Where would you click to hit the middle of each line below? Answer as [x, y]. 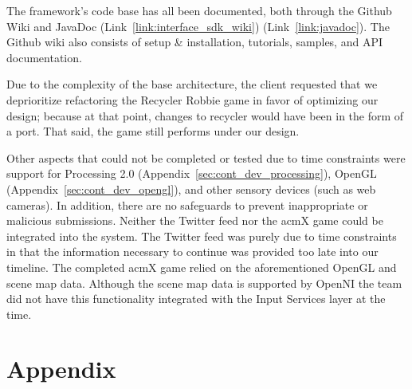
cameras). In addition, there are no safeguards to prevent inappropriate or [187, 204]
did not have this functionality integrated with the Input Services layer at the [196, 299]
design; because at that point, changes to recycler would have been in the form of [205, 115]
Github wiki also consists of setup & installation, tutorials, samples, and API [194, 42]
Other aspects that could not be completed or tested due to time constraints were [206, 157]
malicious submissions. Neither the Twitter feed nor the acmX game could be [195, 220]
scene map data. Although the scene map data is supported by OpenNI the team [204, 283]
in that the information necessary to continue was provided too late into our [192, 251]
